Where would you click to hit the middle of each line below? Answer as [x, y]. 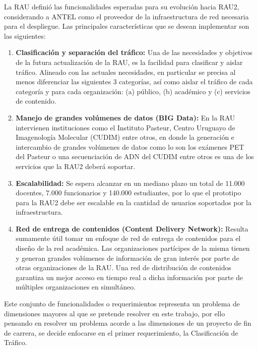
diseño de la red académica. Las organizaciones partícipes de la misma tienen [133, 248]
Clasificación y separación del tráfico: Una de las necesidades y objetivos [134, 52]
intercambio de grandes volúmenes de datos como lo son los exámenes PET [130, 146]
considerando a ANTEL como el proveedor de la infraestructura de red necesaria [127, 16]
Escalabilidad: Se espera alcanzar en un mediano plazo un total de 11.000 [130, 183]
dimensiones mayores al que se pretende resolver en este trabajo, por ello [115, 313]
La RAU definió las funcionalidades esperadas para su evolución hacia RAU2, [122, 6]
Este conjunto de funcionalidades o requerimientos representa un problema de [122, 304]
